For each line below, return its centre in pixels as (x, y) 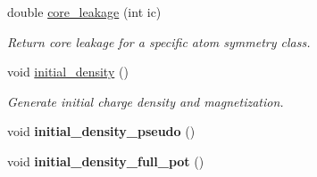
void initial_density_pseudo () (101, 131)
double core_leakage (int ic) (84, 12)
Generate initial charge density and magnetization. (146, 101)
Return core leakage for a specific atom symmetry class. (159, 41)
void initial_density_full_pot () (106, 161)
